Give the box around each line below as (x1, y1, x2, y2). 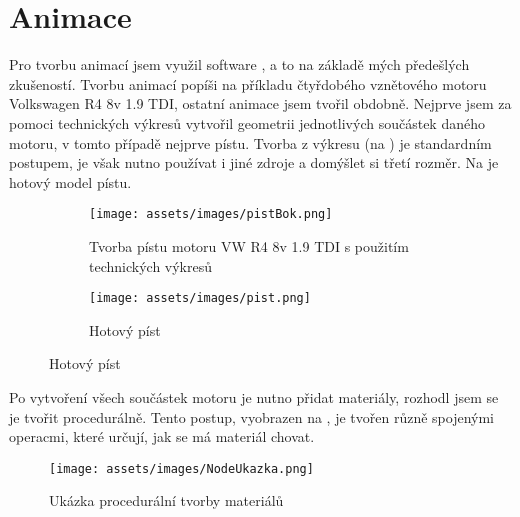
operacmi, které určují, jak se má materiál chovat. (9, 426, 315, 447)
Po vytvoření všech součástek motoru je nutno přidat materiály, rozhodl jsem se (9, 386, 499, 407)
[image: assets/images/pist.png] (89, 291, 311, 306)
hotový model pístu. (9, 171, 132, 192)
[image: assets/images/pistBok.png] (89, 207, 333, 222)
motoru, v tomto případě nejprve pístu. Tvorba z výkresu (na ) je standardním (9, 132, 492, 153)
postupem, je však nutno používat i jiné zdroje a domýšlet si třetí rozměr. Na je (9, 152, 499, 173)
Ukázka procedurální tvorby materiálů (49, 490, 284, 511)
